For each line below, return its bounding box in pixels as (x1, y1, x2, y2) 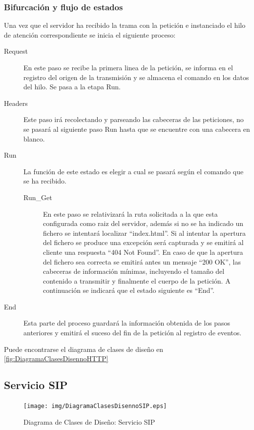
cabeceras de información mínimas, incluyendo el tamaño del (43, 266, 225, 276)
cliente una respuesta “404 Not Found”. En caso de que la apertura (43, 246, 243, 257)
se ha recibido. (23, 176, 67, 186)
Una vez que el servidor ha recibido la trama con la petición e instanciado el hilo (4, 20, 246, 30)
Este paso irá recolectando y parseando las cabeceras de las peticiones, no (23, 114, 244, 124)
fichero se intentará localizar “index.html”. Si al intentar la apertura (43, 227, 246, 238)
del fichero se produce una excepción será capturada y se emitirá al (43, 237, 244, 247)
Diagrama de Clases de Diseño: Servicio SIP (23, 416, 155, 427)
